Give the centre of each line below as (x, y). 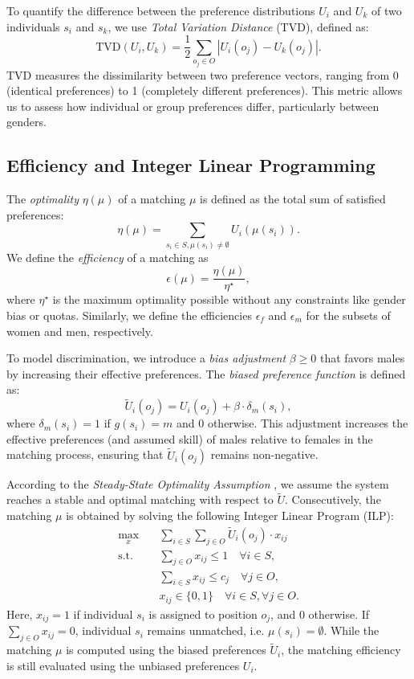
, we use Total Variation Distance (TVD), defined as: (238, 26)
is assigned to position (203, 614)
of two (386, 10)
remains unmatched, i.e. (206, 630)
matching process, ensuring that (85, 454)
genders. (26, 122)
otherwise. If (339, 614)
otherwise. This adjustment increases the (308, 423)
